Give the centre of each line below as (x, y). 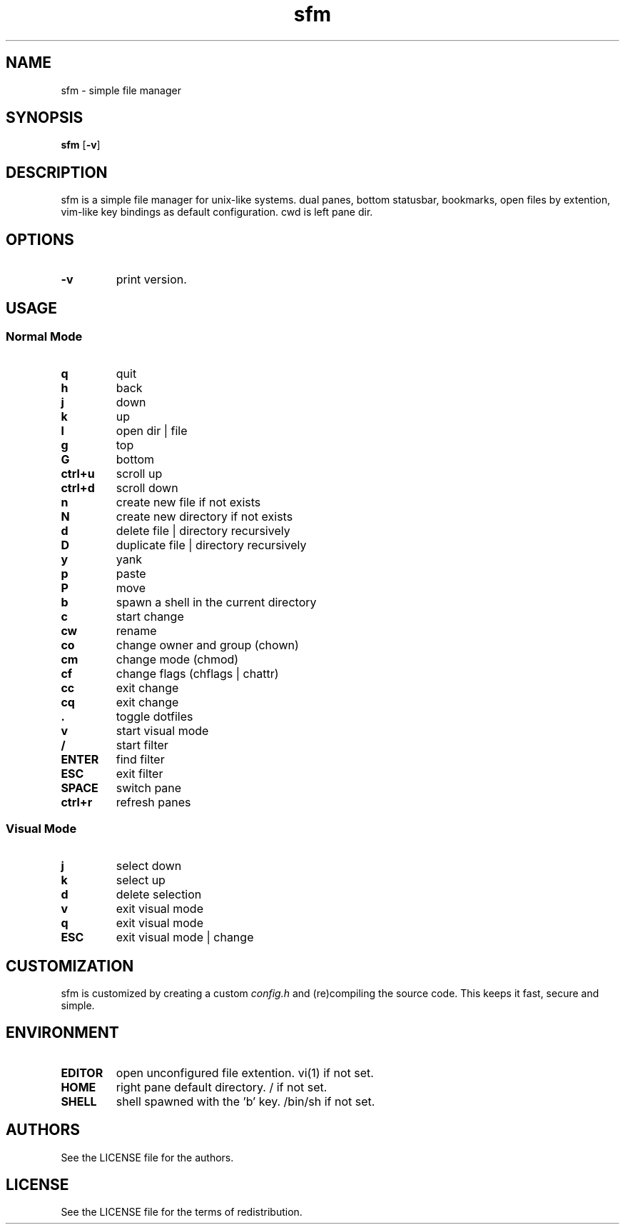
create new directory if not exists (204, 517)
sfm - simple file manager (121, 90)
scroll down (147, 488)
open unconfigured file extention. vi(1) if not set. (245, 1072)
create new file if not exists (188, 502)
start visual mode (162, 731)
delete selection (159, 895)
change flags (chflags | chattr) (197, 674)
